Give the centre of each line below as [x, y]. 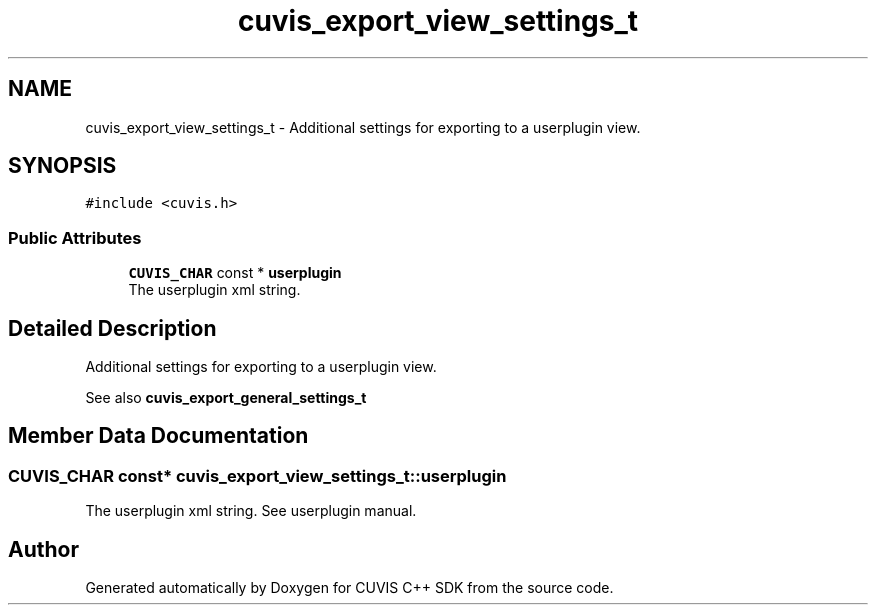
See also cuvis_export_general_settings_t [226, 398]
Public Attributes [75, 237]
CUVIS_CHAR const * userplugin [235, 273]
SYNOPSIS [62, 166]
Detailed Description [112, 328]
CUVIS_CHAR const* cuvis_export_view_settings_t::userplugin [257, 475]
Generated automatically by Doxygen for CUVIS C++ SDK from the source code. [349, 588]
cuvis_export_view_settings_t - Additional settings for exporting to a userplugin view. [363, 127]
